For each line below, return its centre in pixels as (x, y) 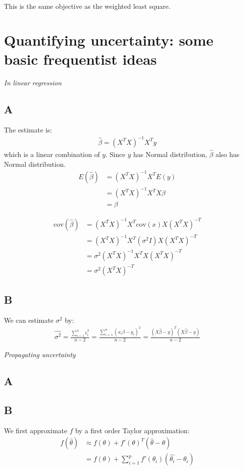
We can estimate (29, 320)
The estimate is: (28, 129)
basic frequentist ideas (81, 59)
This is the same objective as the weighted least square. (87, 6)
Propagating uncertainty (40, 354)
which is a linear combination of (52, 154)
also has (227, 154)
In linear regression (33, 82)
